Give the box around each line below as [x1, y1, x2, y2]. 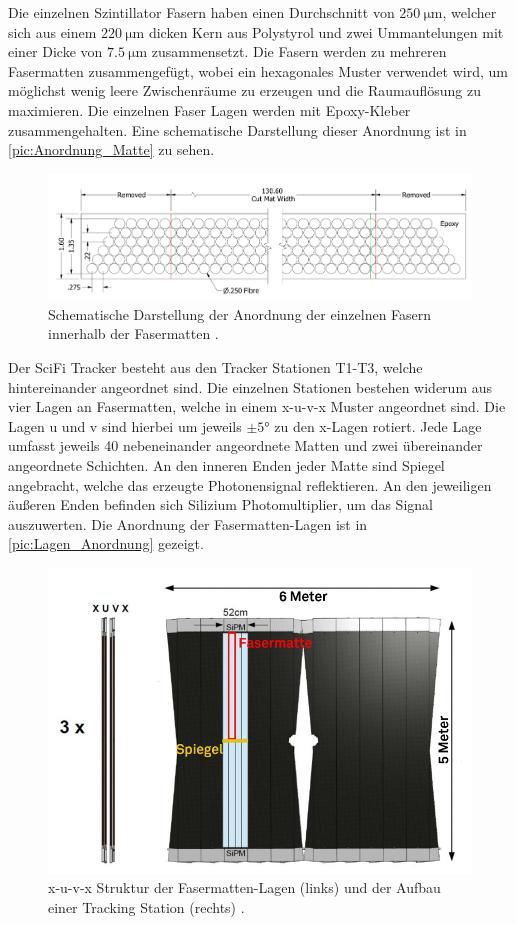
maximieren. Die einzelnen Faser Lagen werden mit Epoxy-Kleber [8, 99, 411, 120]
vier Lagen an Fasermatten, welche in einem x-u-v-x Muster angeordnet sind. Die [8, 396, 506, 417]
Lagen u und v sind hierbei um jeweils [8, 415, 242, 436]
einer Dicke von [8, 41, 103, 62]
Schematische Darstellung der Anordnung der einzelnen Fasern [48, 303, 432, 324]
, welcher [442, 2, 497, 22]
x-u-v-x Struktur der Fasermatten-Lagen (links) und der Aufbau [48, 877, 441, 898]
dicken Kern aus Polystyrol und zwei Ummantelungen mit [148, 21, 504, 42]
